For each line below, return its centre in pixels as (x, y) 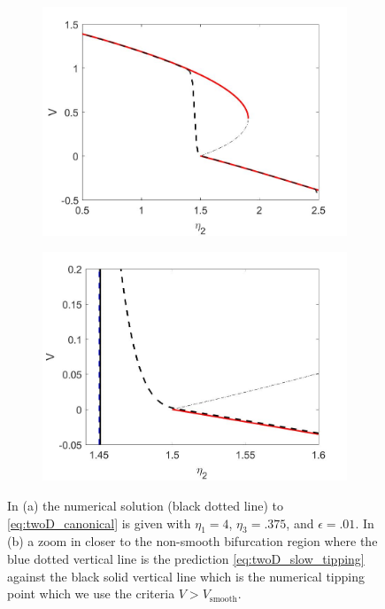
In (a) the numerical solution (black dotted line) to (146, 505)
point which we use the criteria (91, 593)
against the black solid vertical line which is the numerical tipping (186, 576)
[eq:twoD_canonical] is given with (99, 523)
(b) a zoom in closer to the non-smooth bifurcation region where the (192, 541)
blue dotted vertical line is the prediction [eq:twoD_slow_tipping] (186, 558)
